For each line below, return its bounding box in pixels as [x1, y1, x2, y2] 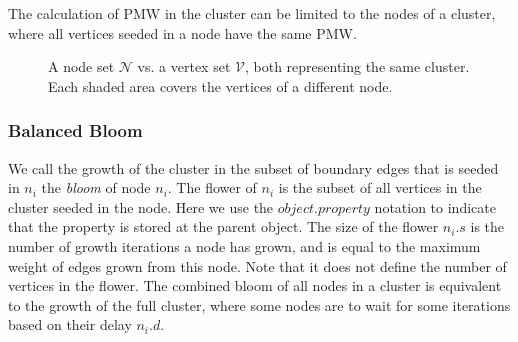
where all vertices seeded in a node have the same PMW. [8, 22, 357, 43]
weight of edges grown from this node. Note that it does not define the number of [8, 255, 507, 276]
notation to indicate [374, 196, 496, 217]
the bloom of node [41, 177, 151, 198]
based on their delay [8, 314, 132, 335]
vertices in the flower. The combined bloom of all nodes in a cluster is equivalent [8, 275, 502, 296]
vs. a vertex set [137, 56, 231, 77]
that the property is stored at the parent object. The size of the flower [8, 216, 439, 237]
